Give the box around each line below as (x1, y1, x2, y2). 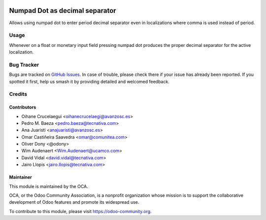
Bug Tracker (9, 61, 39, 68)
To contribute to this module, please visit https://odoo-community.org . (9, 208, 152, 214)
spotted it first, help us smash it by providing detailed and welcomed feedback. (9, 78, 169, 84)
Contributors (9, 104, 36, 110)
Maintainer (9, 174, 32, 180)
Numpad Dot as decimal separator (9, 6, 116, 15)
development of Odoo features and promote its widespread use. (9, 199, 139, 205)
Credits (9, 91, 27, 98)
